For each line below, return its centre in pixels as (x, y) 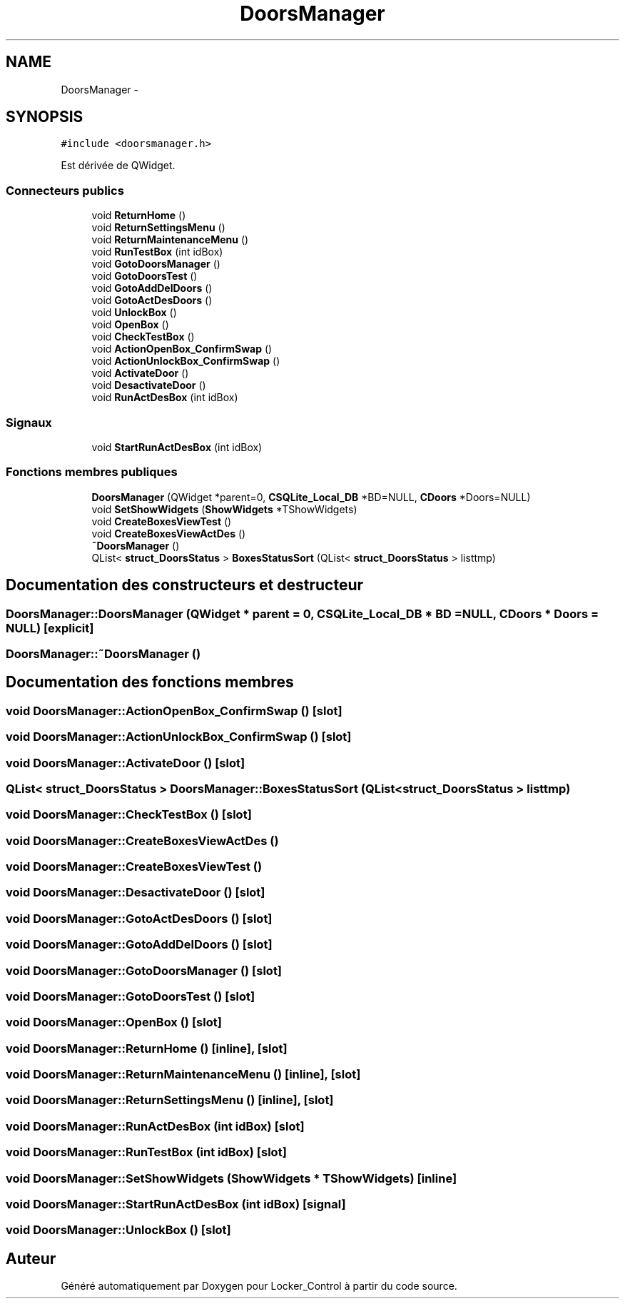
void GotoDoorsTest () (144, 276)
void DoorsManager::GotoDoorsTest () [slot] (131, 996)
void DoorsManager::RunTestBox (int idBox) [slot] (146, 1152)
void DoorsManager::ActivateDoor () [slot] (126, 763)
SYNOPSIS (45, 117)
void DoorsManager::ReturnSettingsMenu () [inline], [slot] (170, 1100)
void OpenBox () (130, 325)
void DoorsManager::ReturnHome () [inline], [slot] (147, 1048)
